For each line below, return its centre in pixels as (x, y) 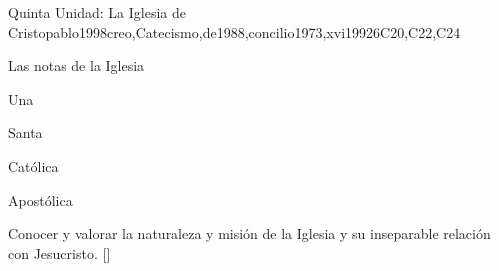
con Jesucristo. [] (59, 252)
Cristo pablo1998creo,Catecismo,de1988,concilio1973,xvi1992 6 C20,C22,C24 (234, 31)
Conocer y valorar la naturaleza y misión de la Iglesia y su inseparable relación (249, 233)
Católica (33, 165)
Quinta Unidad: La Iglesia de (97, 12)
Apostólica (40, 199)
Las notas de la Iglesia (76, 65)
